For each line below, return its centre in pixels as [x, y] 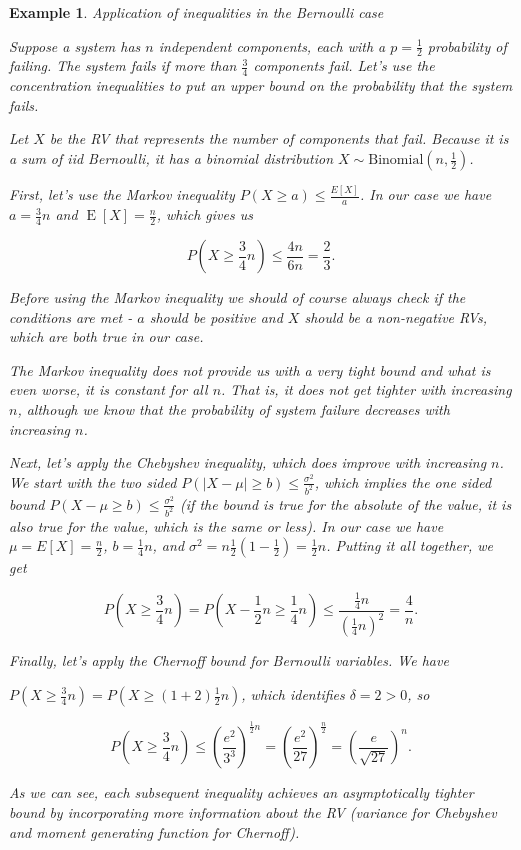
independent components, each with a [272, 45]
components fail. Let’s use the [344, 65]
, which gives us [204, 214]
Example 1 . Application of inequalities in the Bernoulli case [196, 12]
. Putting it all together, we [409, 545]
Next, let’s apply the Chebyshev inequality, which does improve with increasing [248, 462]
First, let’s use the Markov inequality [122, 194]
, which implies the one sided [403, 481]
